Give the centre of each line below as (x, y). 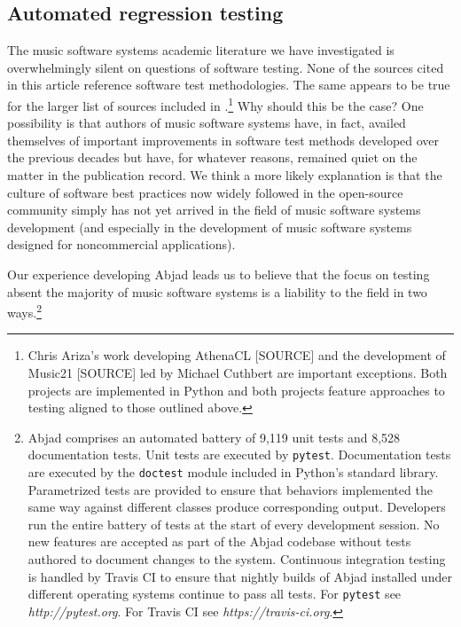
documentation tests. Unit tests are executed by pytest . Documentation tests (239, 455)
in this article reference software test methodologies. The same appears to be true (229, 85)
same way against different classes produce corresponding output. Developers (237, 507)
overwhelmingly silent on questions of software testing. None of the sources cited (226, 67)
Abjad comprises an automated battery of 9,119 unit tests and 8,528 (214, 437)
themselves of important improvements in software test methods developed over (223, 140)
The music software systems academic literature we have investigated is (201, 50)
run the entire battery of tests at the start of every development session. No (234, 524)
